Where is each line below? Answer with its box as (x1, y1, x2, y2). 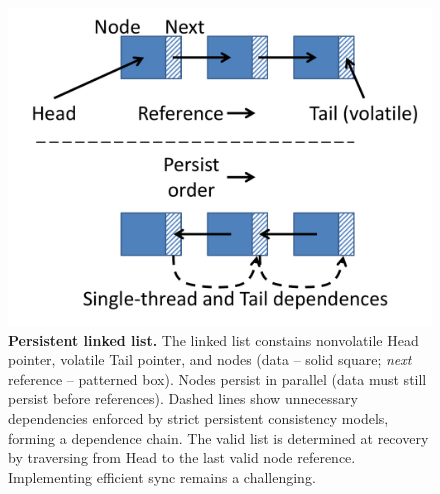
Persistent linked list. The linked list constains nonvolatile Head (8, 329, 419, 350)
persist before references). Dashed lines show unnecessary (8, 388, 358, 409)
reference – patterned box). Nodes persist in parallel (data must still (8, 368, 427, 389)
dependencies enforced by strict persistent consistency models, (8, 407, 389, 428)
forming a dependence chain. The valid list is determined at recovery (8, 427, 429, 448)
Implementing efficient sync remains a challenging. (8, 466, 316, 487)
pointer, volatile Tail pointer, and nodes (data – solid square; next (8, 349, 412, 370)
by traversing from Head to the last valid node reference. (8, 447, 356, 468)
